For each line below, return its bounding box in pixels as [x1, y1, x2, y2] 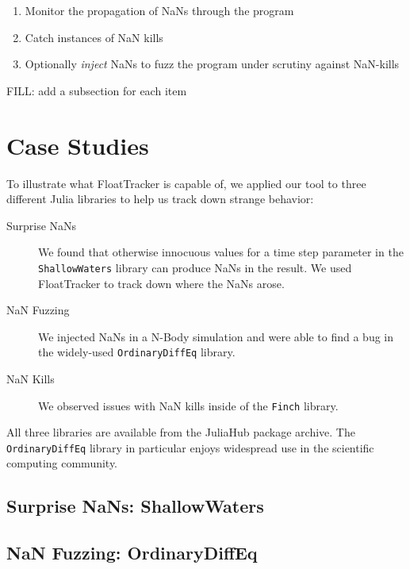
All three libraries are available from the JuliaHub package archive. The [6, 424, 355, 440]
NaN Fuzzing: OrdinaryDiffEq [6, 540, 258, 565]
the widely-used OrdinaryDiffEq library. [38, 344, 236, 360]
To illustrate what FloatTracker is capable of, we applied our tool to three [6, 175, 366, 191]
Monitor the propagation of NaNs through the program [25, 2, 294, 18]
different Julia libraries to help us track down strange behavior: [6, 190, 314, 207]
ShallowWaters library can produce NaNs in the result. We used [38, 259, 352, 275]
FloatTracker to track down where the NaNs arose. [38, 275, 285, 291]
